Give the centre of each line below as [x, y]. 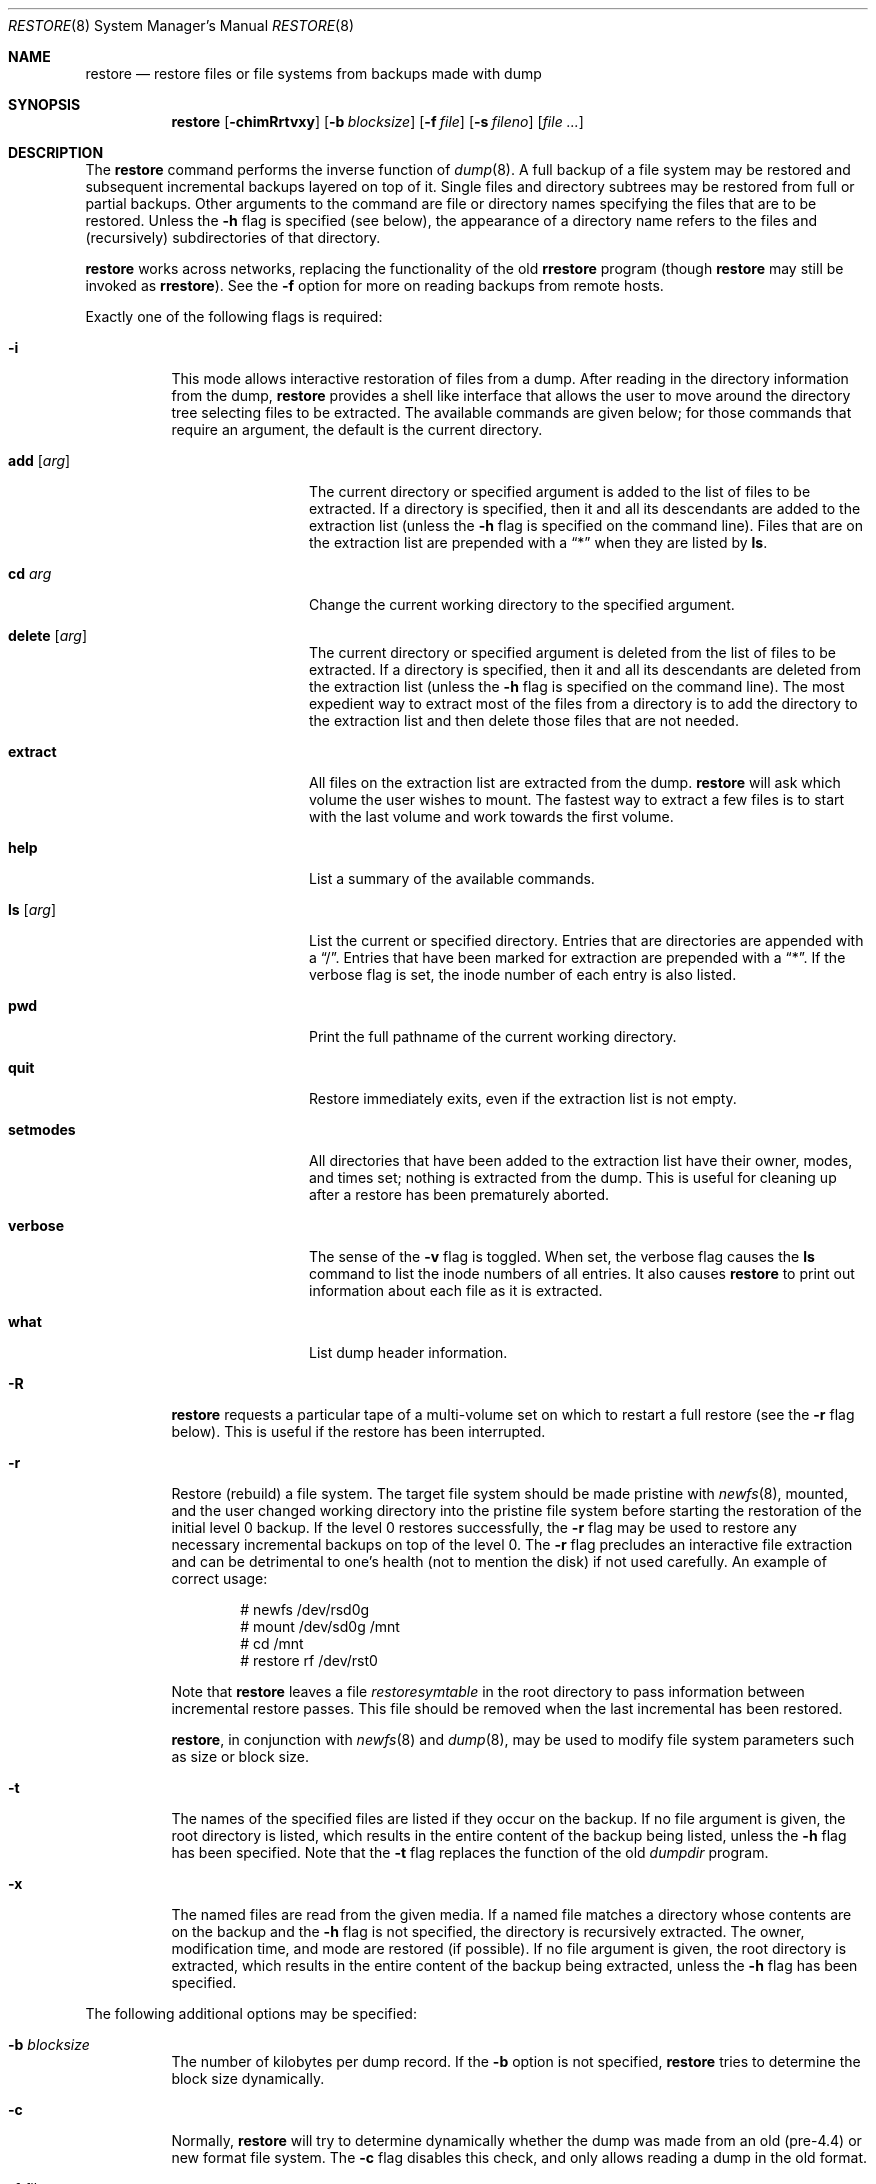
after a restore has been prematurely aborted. [459, 1194]
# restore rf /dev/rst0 [309, 1660]
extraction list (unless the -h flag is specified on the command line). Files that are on [586, 525]
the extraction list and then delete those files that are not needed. [524, 720]
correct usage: [219, 1578]
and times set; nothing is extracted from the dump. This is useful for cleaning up [573, 1177]
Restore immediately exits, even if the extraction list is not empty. [523, 1098]
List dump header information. [408, 1352]
